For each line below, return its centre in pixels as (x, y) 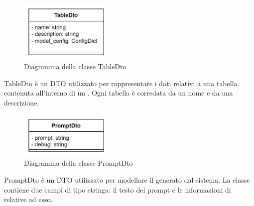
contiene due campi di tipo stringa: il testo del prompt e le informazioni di (118, 189)
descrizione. (22, 102)
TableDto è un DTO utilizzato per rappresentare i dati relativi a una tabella (121, 83)
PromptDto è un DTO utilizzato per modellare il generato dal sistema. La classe (127, 180)
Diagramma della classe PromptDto (78, 163)
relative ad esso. (28, 199)
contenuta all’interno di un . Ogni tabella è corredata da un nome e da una (119, 93)
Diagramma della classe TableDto (75, 66)
